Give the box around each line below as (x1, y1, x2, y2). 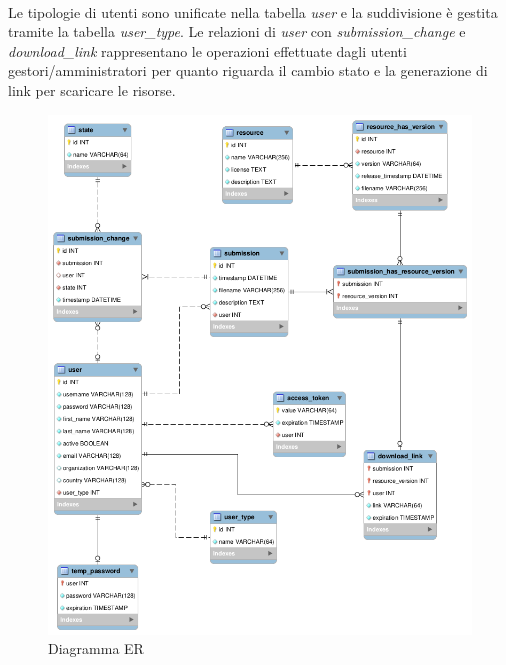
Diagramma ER (48, 638, 144, 659)
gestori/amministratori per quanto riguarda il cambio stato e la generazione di (8, 60, 488, 81)
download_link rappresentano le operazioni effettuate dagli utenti (8, 40, 407, 61)
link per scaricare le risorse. (8, 79, 176, 100)
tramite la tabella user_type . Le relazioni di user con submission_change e (8, 21, 466, 42)
